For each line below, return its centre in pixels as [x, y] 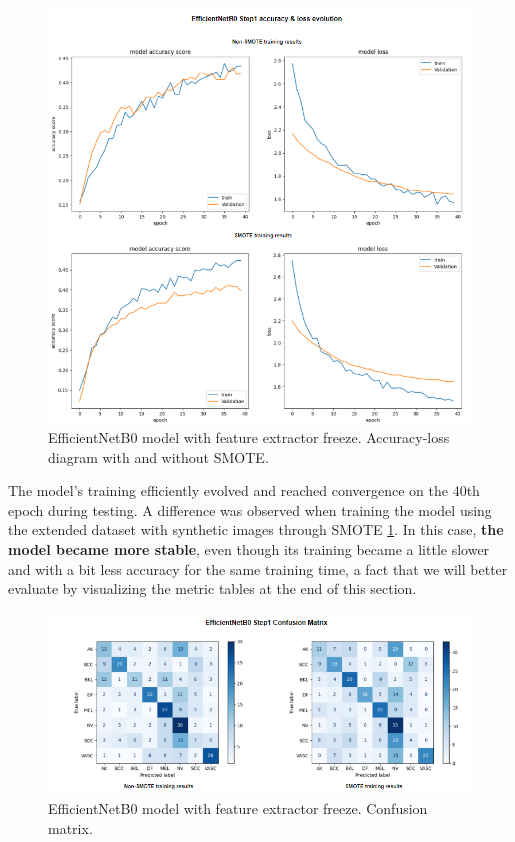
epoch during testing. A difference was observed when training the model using [250, 509]
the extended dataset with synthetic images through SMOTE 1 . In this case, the [256, 529]
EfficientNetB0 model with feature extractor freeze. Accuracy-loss [249, 436]
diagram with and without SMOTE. [158, 456]
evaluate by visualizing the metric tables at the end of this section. [212, 588]
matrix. [70, 827]
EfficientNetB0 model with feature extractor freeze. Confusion [238, 808]
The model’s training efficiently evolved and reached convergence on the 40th [244, 490]
